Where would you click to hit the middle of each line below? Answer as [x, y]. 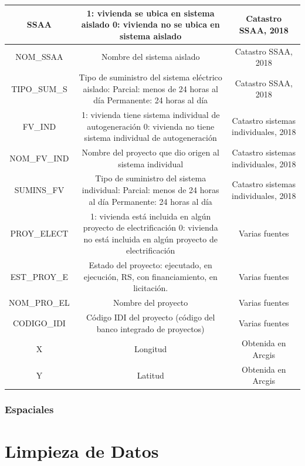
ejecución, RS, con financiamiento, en [150, 276]
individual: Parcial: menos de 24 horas [150, 190]
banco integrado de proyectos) [150, 328]
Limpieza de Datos [82, 450]
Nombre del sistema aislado [150, 57]
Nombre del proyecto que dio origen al [150, 152]
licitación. [151, 288]
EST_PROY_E [39, 276]
